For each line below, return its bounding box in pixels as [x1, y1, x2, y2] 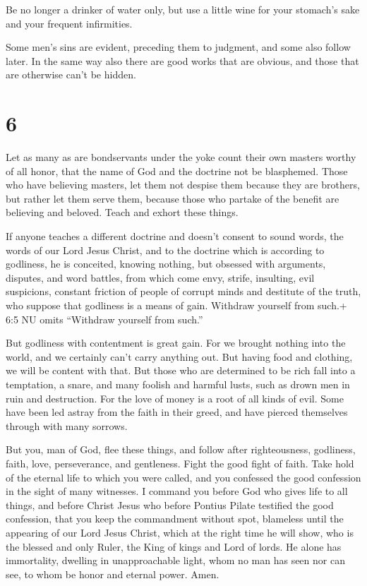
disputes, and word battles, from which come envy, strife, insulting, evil [6, 270, 315, 285]
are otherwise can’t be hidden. [6, 67, 136, 82]
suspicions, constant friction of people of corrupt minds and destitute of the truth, [6, 284, 361, 299]
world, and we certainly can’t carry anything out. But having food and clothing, [6, 349, 353, 364]
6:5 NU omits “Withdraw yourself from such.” [6, 311, 203, 326]
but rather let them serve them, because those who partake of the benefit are [6, 191, 339, 205]
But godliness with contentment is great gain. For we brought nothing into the [6, 335, 346, 350]
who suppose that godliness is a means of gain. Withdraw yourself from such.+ [6, 298, 347, 313]
